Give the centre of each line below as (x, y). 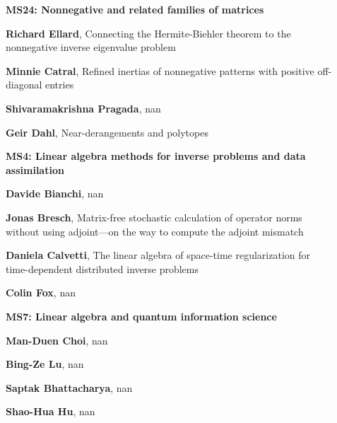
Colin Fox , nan (41, 292)
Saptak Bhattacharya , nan (69, 387)
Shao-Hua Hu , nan (51, 411)
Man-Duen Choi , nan (57, 340)
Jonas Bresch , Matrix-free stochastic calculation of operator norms (154, 217)
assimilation (35, 169)
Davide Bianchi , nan (55, 193)
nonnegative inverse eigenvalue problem (91, 47)
